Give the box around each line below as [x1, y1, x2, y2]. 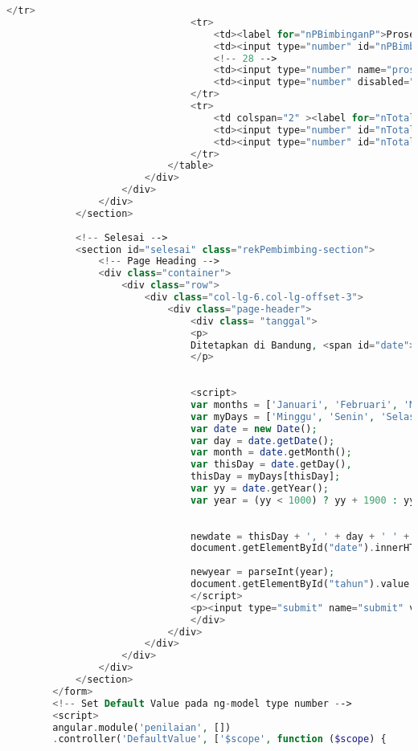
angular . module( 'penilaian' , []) [52, 721, 232, 733]
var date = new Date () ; [191, 422, 318, 435]
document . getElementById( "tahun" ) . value [191, 578, 410, 590]
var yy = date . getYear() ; [191, 483, 329, 494]
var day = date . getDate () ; [191, 435, 335, 447]
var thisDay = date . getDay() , [191, 459, 352, 471]
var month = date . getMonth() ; [191, 447, 352, 459]
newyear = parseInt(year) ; [191, 566, 335, 578]
